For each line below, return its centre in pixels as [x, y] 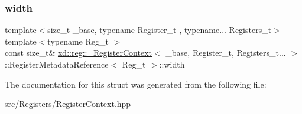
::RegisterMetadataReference [57, 64]
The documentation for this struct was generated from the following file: [136, 84]
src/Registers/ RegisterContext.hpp [68, 104]
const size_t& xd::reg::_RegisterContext [78, 53]
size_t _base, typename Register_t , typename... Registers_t [160, 30]
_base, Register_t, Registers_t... [226, 53]
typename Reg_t [78, 41]
